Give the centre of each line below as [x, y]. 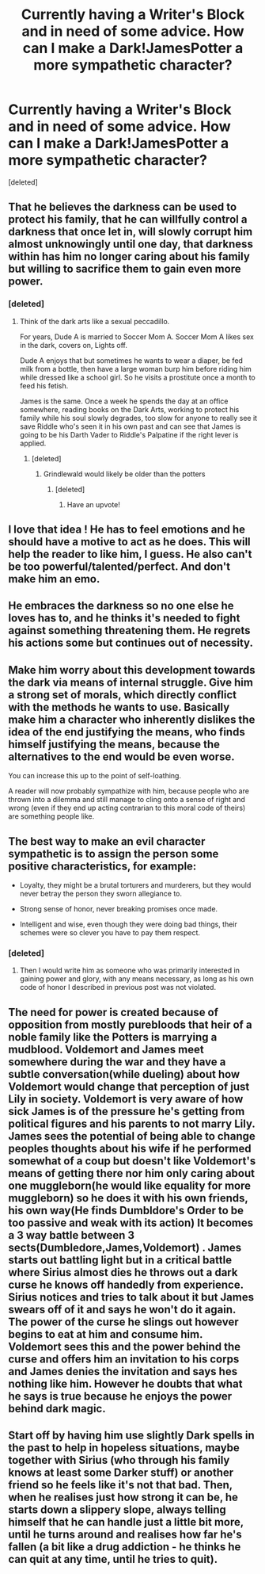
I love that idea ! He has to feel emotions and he [127, 530]
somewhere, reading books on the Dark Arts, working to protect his [129, 409]
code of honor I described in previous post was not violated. [117, 988]
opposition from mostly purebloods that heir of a [130, 1024]
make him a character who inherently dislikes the [132, 719]
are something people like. [51, 816]
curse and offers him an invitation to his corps [124, 1359]
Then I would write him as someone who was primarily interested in [129, 970]
